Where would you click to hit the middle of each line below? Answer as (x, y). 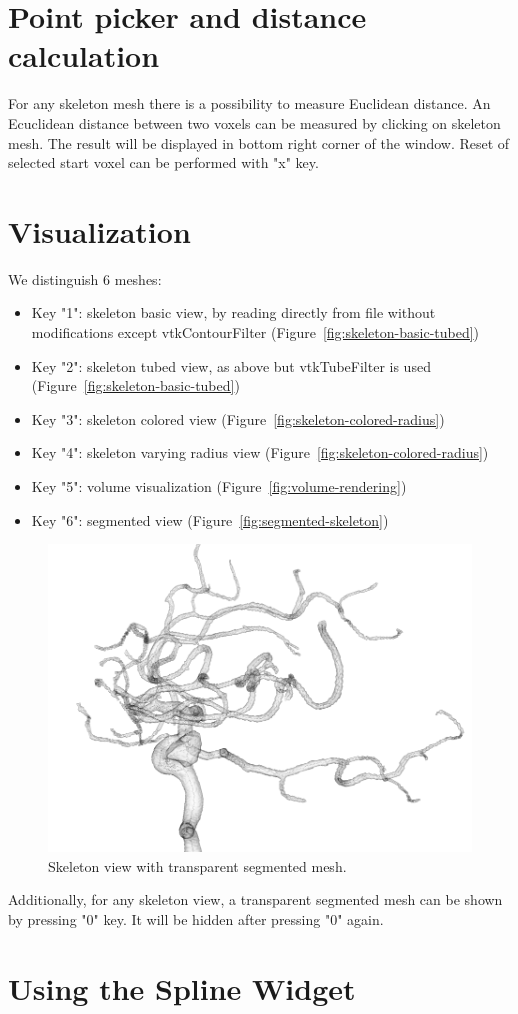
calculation (84, 55)
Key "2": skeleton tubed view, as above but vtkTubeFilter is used (231, 365)
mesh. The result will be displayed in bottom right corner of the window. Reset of (259, 142)
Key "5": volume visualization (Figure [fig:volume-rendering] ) (219, 485)
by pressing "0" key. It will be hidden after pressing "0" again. (196, 919)
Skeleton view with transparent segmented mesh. (197, 865)
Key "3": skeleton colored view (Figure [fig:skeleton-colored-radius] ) (238, 418)
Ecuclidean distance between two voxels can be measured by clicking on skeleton (254, 122)
